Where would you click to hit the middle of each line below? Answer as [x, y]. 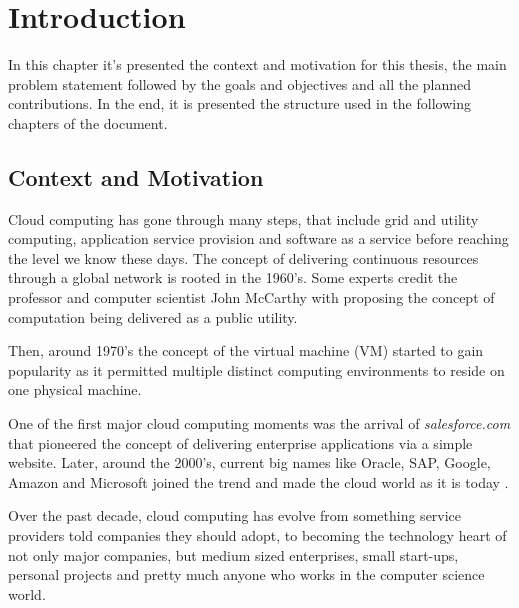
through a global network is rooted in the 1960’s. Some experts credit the [233, 277]
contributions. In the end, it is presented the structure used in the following [239, 103]
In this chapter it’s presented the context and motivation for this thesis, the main [257, 64]
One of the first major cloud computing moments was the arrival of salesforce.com [259, 423]
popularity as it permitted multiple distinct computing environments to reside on [256, 369]
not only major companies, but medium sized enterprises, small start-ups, [233, 554]
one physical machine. [75, 389]
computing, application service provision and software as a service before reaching [258, 238]
